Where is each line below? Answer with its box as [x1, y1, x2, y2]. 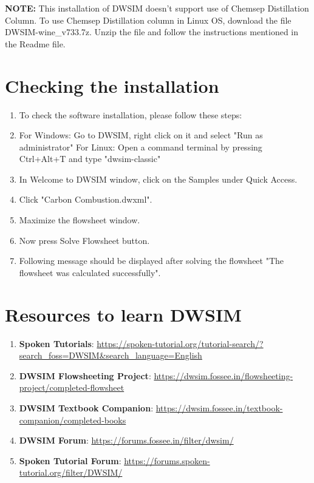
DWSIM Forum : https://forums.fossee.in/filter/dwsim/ [19, 434, 234, 447]
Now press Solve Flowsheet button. [19, 234, 150, 246]
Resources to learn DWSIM [5, 302, 242, 326]
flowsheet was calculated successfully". [19, 266, 161, 279]
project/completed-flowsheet [19, 381, 125, 394]
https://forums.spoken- [124, 454, 210, 467]
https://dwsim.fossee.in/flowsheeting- [154, 369, 293, 382]
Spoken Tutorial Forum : [19, 454, 121, 467]
